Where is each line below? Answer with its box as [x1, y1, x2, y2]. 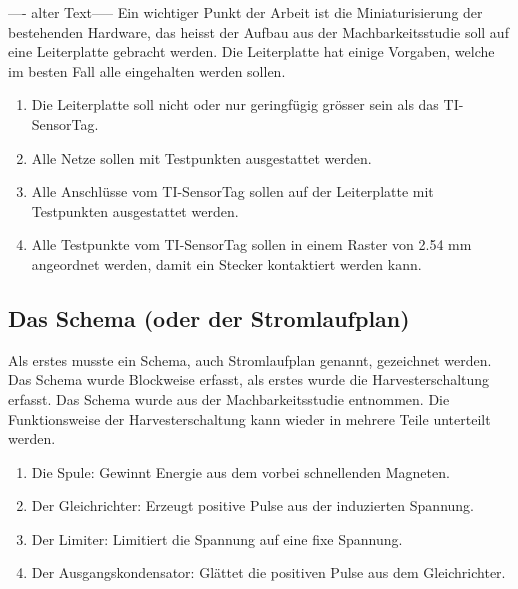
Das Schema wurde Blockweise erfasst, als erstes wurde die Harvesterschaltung [8, 369, 490, 390]
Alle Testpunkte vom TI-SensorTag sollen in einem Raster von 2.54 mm [31, 234, 472, 255]
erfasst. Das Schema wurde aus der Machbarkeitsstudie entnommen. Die [8, 388, 450, 409]
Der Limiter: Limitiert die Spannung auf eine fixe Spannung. [31, 528, 403, 549]
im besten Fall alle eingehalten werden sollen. [8, 60, 286, 81]
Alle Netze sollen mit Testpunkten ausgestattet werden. [31, 147, 372, 168]
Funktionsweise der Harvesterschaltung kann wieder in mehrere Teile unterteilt [8, 408, 491, 429]
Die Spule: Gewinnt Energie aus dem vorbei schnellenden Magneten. [31, 461, 450, 482]
